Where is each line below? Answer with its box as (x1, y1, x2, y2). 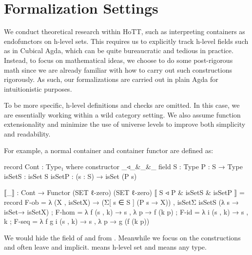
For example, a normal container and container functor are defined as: (4, 145, 213, 155)
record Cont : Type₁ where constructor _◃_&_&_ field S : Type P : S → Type (4, 161, 243, 172)
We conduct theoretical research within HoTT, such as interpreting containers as (4, 26, 245, 37)
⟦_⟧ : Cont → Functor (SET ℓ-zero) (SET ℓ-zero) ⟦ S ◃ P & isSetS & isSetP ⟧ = (4, 187, 245, 197)
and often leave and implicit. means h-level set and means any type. (4, 242, 207, 252)
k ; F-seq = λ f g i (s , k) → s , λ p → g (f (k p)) (4, 216, 150, 226)
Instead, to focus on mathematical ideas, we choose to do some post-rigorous (4, 55, 233, 65)
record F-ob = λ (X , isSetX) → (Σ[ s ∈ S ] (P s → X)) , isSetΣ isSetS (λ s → (4, 197, 239, 207)
